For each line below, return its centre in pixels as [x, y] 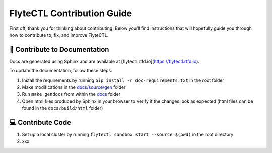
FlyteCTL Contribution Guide [71, 13]
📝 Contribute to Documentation [59, 50]
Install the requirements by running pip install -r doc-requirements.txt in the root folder [123, 80]
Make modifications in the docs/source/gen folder [74, 87]
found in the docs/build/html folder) [62, 108]
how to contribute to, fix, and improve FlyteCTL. [59, 35]
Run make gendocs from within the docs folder [71, 94]
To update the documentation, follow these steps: [61, 71]
